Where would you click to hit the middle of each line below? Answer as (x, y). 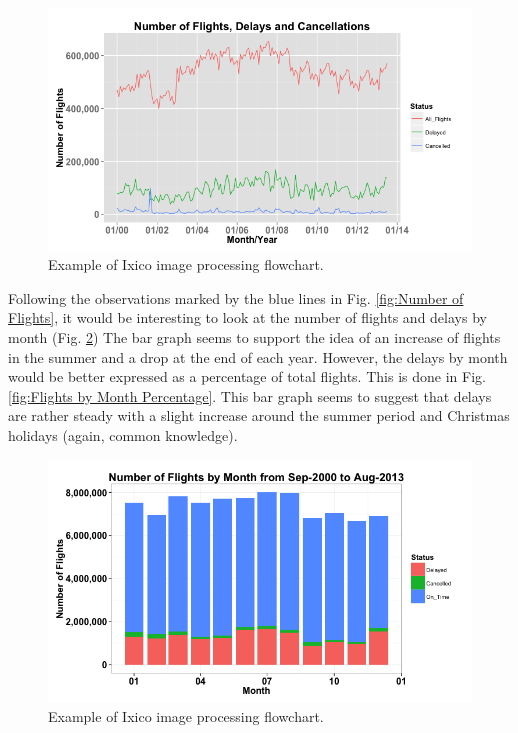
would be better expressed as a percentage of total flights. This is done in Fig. (247, 376)
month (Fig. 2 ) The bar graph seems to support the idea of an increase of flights (254, 336)
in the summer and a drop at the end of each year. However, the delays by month (258, 356)
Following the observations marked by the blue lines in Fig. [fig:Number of (236, 297)
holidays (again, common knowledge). (123, 434)
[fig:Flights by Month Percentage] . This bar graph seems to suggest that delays (250, 395)
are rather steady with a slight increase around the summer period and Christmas (259, 415)
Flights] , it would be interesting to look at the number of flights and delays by (247, 317)
